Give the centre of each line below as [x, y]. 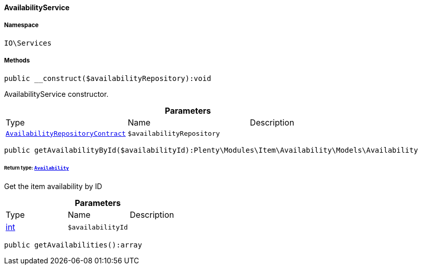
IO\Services [28, 43]
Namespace [21, 25]
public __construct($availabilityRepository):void [108, 78]
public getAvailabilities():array [73, 245]
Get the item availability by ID [53, 187]
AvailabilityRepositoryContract [66, 133]
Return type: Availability [37, 168]
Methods [17, 61]
